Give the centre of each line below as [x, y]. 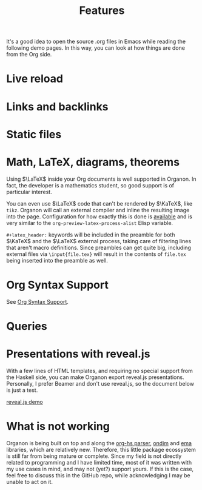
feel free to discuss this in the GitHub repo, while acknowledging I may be [98, 475]
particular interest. [29, 192]
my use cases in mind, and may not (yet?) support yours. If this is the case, [100, 469]
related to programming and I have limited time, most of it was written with [99, 462]
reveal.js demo [25, 401]
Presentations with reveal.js [78, 354]
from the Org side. [29, 55]
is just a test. [22, 390]
